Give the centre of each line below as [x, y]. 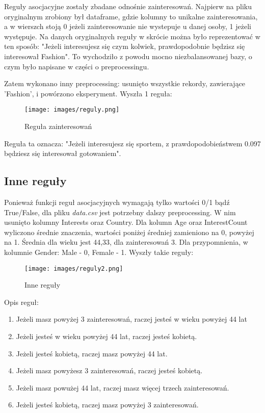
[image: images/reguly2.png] [74, 268]
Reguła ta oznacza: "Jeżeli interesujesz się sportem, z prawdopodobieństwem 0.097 [132, 143]
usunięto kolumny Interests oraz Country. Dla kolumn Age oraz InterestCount [126, 222]
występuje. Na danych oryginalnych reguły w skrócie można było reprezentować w [132, 36]
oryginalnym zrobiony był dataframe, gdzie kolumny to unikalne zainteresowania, [131, 16]
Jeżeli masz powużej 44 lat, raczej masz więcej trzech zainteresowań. [123, 387]
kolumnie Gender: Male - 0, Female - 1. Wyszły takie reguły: [99, 252]
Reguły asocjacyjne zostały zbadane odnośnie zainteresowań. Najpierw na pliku [128, 6]
